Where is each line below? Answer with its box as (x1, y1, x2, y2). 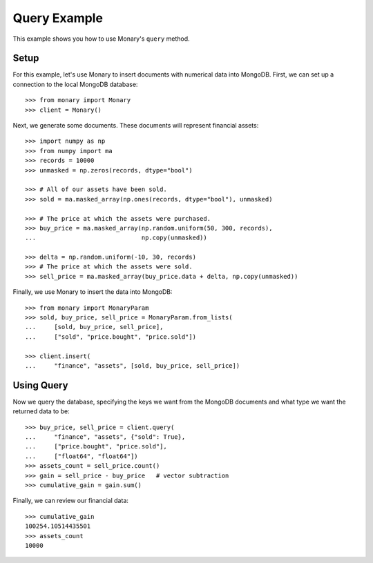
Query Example (12, 10, 104, 26)
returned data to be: (12, 407, 70, 415)
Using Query (12, 379, 68, 391)
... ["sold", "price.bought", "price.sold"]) (25, 333, 197, 341)
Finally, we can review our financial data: (12, 497, 129, 505)
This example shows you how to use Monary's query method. (12, 34, 190, 43)
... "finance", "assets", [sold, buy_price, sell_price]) (25, 362, 240, 369)
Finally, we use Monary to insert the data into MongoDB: (12, 288, 173, 296)
